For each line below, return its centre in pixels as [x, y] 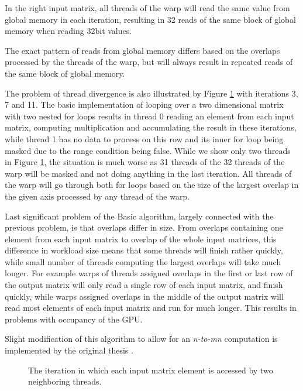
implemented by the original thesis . [69, 350]
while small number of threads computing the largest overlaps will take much [143, 261]
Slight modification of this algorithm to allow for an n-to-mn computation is [141, 339]
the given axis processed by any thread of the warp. [97, 196]
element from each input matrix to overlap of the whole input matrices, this [141, 239]
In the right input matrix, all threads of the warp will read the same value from [147, 8]
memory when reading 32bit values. [68, 31]
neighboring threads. [65, 381]
